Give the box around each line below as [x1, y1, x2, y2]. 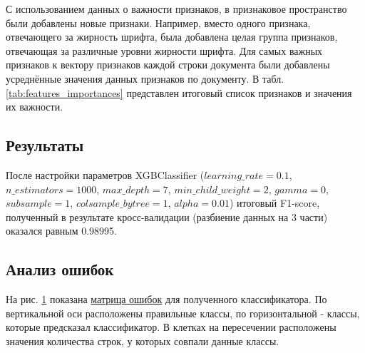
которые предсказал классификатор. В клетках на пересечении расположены [6, 319, 336, 334]
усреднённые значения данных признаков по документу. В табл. [6, 71, 284, 86]
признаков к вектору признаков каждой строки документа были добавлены [6, 57, 330, 72]
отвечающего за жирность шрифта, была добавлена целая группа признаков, [6, 29, 338, 44]
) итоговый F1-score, [229, 195, 320, 210]
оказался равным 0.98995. [6, 223, 118, 238]
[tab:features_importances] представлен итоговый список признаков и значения [6, 85, 352, 100]
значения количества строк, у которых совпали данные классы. [6, 333, 279, 348]
